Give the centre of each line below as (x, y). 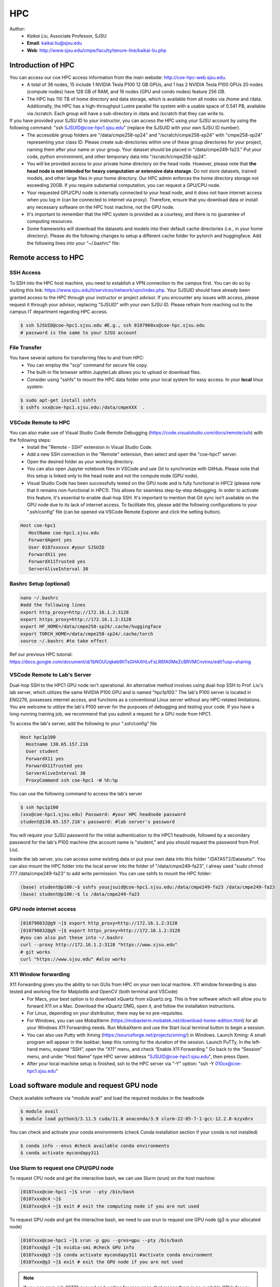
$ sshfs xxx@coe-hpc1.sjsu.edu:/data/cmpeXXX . (83, 407)
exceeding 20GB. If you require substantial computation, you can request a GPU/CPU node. (124, 185)
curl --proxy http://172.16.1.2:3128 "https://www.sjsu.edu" (99, 945)
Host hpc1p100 (38, 737)
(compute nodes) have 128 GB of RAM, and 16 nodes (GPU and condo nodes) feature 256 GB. (126, 92)
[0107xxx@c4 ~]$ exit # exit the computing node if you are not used (110, 1206)
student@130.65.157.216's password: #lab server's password (98, 822)
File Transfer (26, 347)
